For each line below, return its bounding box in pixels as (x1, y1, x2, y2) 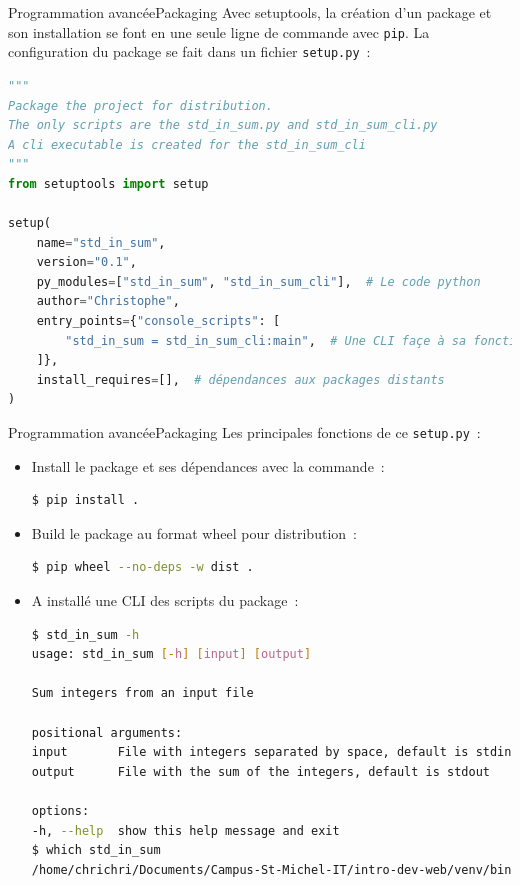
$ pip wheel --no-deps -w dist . (31, 560, 254, 575)
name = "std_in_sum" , (36, 235, 166, 250)
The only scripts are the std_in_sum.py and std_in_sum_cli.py (8, 118, 438, 133)
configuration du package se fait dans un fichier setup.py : (8, 41, 371, 62)
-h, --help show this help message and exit (31, 823, 340, 838)
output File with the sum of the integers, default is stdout (31, 764, 490, 779)
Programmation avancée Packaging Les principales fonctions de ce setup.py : (8, 422, 481, 442)
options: (31, 803, 90, 818)
